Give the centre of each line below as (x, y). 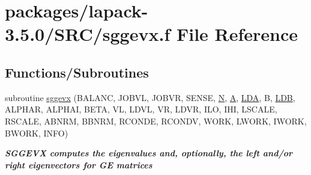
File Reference (237, 34)
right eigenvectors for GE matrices (79, 164)
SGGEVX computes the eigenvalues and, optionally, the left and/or (149, 153)
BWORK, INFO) (37, 133)
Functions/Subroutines (77, 72)
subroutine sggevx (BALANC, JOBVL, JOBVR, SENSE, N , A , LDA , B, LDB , (150, 97)
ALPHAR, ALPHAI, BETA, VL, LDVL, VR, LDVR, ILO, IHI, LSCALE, (141, 109)
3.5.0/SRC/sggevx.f (88, 34)
